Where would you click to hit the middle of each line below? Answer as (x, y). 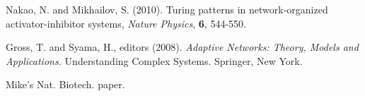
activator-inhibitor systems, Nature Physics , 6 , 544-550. (126, 23)
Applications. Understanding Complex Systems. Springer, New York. (154, 60)
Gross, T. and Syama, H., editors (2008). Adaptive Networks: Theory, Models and (182, 47)
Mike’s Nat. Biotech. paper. (65, 84)
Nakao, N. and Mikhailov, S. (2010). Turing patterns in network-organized (167, 9)
